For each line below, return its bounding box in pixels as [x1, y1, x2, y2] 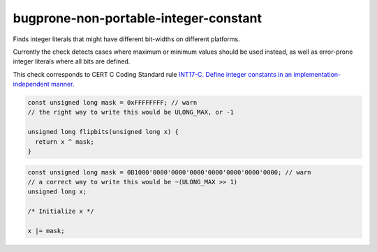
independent [13, 80, 50, 89]
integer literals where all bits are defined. [13, 57, 131, 66]
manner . [50, 80, 75, 89]
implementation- [293, 70, 341, 78]
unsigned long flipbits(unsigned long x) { [27, 128, 179, 136]
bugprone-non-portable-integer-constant [13, 10, 262, 26]
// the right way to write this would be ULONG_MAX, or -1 [27, 108, 234, 117]
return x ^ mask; [35, 138, 94, 146]
